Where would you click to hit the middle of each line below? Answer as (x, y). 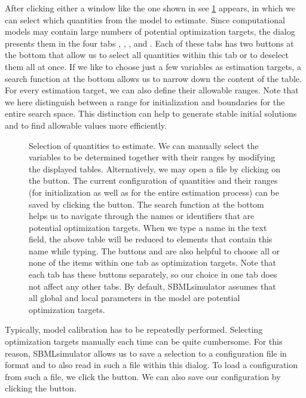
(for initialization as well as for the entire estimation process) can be (154, 192)
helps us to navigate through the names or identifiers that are (142, 216)
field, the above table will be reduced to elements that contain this (151, 239)
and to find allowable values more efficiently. (86, 125)
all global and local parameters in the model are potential (134, 298)
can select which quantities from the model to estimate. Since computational (145, 19)
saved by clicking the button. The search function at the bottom (146, 204)
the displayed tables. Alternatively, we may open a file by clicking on (154, 168)
